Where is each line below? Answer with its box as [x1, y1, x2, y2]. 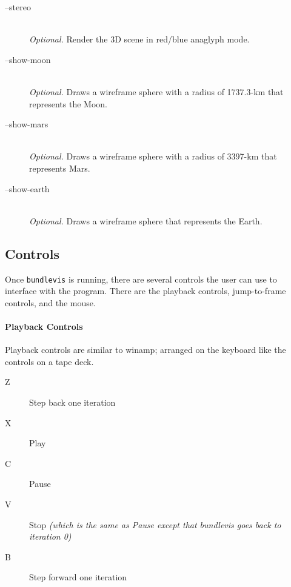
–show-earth [5, 182, 50, 195]
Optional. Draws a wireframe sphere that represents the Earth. [29, 214, 263, 227]
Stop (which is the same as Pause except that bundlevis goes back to [29, 518, 281, 531]
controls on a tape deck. [5, 355, 94, 367]
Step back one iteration [29, 395, 116, 408]
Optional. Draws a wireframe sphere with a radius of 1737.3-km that [29, 85, 284, 98]
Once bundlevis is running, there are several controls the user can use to [5, 272, 277, 285]
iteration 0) [29, 530, 72, 543]
